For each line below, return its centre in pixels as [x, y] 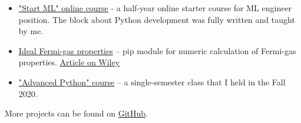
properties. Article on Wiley [69, 62]
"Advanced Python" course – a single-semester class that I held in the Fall [152, 82]
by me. [31, 31]
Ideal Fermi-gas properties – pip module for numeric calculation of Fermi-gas [157, 50]
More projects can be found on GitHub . [76, 113]
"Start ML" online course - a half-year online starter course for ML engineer [155, 8]
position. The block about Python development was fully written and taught [157, 19]
